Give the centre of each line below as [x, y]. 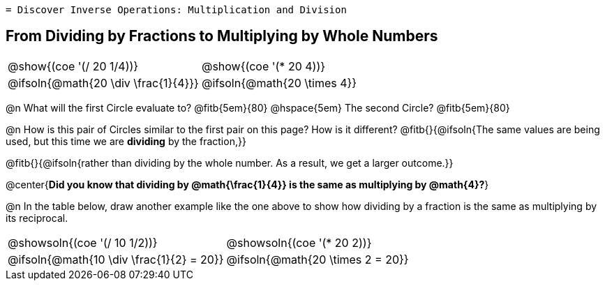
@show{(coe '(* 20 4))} [263, 66]
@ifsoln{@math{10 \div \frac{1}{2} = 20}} [116, 259]
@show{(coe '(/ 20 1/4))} [73, 66]
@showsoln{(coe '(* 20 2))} [299, 242]
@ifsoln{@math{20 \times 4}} [279, 83]
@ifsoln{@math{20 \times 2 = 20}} [318, 259]
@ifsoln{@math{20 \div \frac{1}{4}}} [103, 83]
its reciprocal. [37, 218]
